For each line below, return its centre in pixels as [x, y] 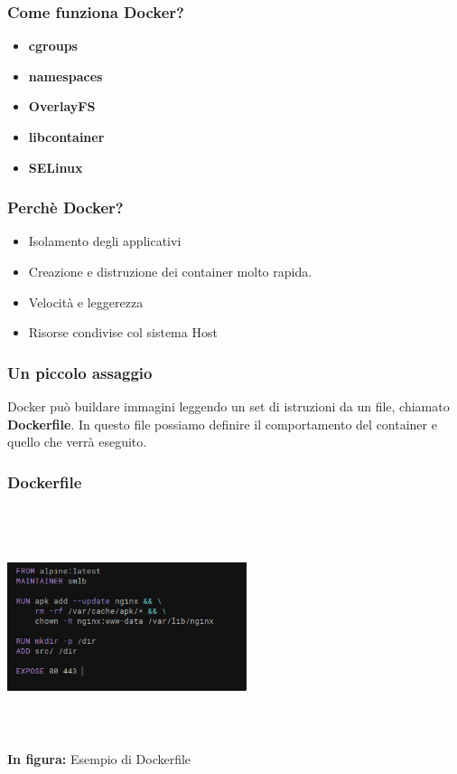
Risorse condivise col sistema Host [123, 332]
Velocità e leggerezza [86, 302]
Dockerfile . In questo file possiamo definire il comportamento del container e [222, 424]
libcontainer [66, 137]
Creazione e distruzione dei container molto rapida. [170, 271]
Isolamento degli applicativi [105, 241]
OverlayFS [62, 106]
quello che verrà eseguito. [77, 442]
